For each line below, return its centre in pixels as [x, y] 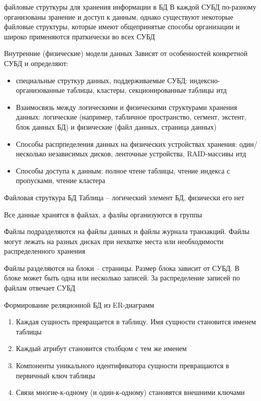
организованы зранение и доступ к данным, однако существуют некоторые [119, 16]
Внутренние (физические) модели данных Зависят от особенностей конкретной [126, 53]
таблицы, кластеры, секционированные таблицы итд [147, 90]
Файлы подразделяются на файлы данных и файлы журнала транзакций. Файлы [127, 231]
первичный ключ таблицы [55, 375]
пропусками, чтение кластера [60, 180]
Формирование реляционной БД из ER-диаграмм [79, 304]
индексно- [205, 80]
